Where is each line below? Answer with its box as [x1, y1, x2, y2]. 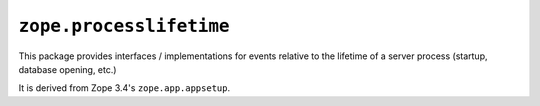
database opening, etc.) [18, 63, 117, 75]
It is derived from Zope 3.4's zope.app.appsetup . [18, 82, 230, 94]
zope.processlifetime [18, 15, 230, 37]
